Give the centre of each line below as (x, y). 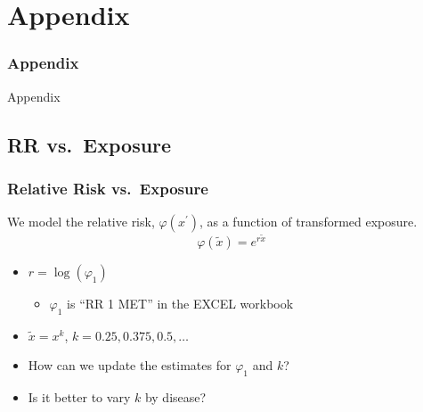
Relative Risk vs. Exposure (108, 188)
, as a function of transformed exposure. (308, 222)
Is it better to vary (79, 397)
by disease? (175, 397)
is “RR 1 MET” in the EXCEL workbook (180, 303)
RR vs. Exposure (89, 144)
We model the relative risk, (81, 222)
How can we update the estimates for (130, 365)
